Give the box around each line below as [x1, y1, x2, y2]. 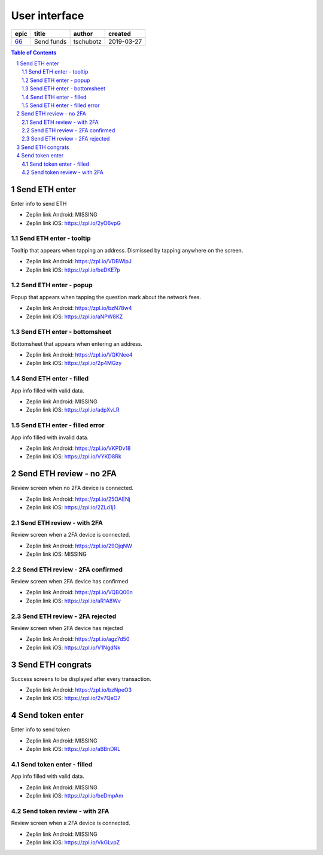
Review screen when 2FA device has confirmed [11, 578, 129, 585]
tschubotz [73, 37, 102, 45]
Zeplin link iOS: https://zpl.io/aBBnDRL [26, 746, 121, 753]
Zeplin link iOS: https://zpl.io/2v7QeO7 [26, 695, 121, 702]
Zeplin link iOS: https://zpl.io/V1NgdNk [26, 644, 121, 651]
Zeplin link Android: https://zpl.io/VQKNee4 [26, 351, 133, 358]
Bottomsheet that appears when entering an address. [11, 340, 143, 347]
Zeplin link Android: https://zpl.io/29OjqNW [26, 542, 133, 549]
